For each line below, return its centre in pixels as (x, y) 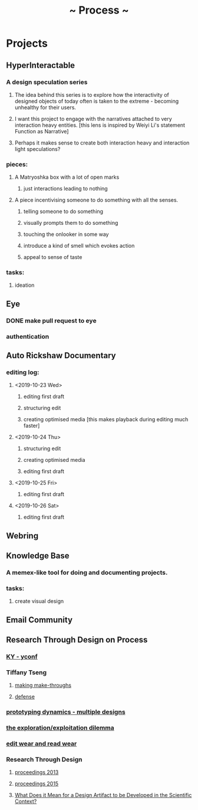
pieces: (17, 164)
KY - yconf (22, 657)
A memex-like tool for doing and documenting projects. (87, 573)
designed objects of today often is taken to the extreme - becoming (97, 101)
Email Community (39, 620)
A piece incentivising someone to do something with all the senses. (96, 200)
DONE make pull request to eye (51, 320)
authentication (28, 336)
